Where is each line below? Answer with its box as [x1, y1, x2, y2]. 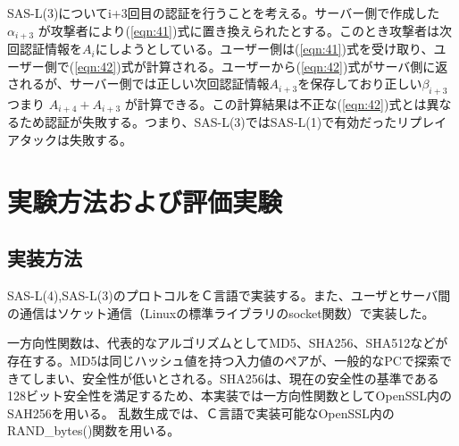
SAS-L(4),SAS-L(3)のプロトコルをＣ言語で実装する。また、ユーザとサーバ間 [7, 286, 451, 305]
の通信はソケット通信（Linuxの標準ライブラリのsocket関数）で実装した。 [7, 303, 435, 322]
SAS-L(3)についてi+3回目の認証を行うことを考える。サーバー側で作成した [7, 4, 440, 21]
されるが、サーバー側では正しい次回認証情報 [7, 74, 270, 93]
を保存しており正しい [297, 74, 422, 93]
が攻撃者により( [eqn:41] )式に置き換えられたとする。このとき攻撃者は [38, 21, 440, 39]
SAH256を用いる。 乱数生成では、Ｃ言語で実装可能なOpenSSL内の [7, 403, 395, 422]
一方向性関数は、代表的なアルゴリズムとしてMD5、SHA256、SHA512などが [7, 333, 448, 352]
